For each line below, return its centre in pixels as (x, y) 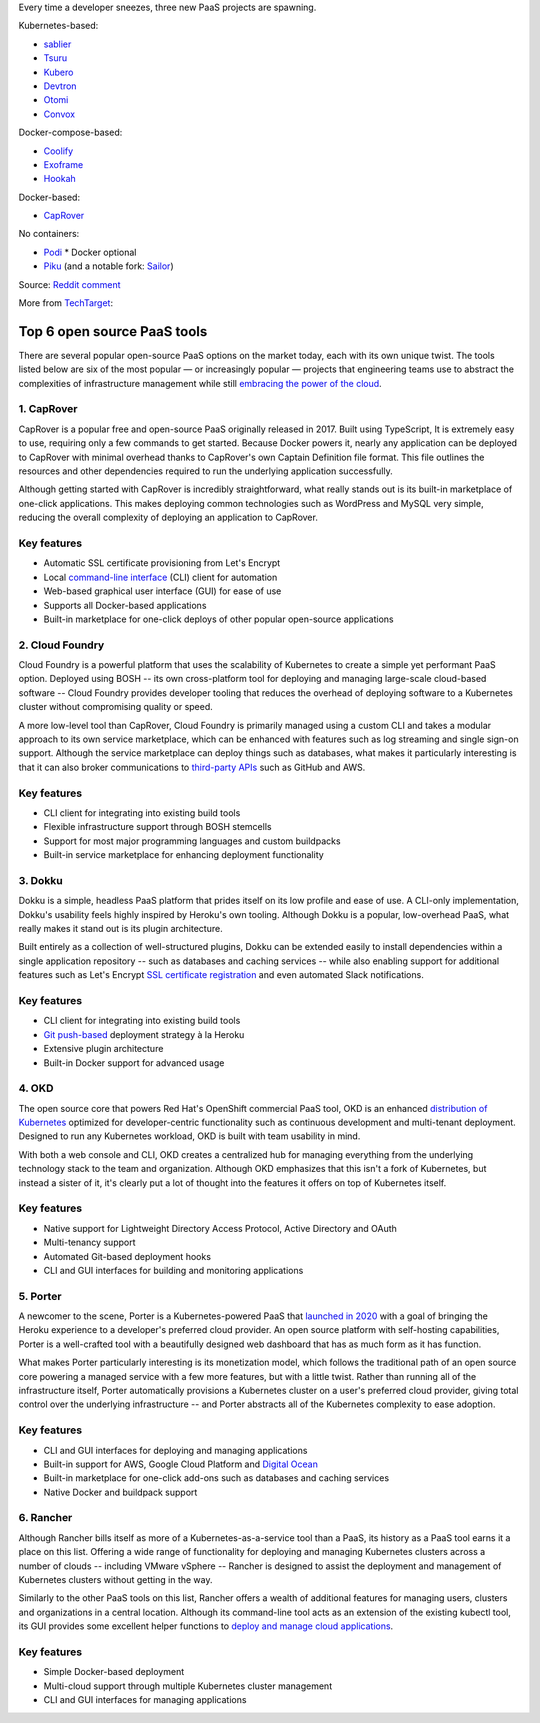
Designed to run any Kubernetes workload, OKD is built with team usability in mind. (189, 1136)
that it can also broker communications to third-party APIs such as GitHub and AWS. (192, 767)
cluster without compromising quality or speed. (116, 707)
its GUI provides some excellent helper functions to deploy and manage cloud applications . (206, 1626)
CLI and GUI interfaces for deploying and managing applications (175, 1450)
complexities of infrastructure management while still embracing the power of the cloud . (200, 383)
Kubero (58, 72)
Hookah (60, 179)
